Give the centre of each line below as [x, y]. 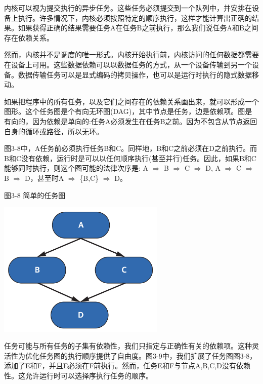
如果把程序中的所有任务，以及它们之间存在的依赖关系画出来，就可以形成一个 [131, 101]
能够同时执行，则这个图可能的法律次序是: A [76, 168]
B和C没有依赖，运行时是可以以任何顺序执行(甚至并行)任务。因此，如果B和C [130, 158]
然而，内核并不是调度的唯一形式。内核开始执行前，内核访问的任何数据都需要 [131, 54]
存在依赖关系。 [29, 37]
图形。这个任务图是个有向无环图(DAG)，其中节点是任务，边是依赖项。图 [125, 111]
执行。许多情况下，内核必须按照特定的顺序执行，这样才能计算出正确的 [135, 17]
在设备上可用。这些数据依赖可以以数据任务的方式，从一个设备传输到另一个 [128, 64]
